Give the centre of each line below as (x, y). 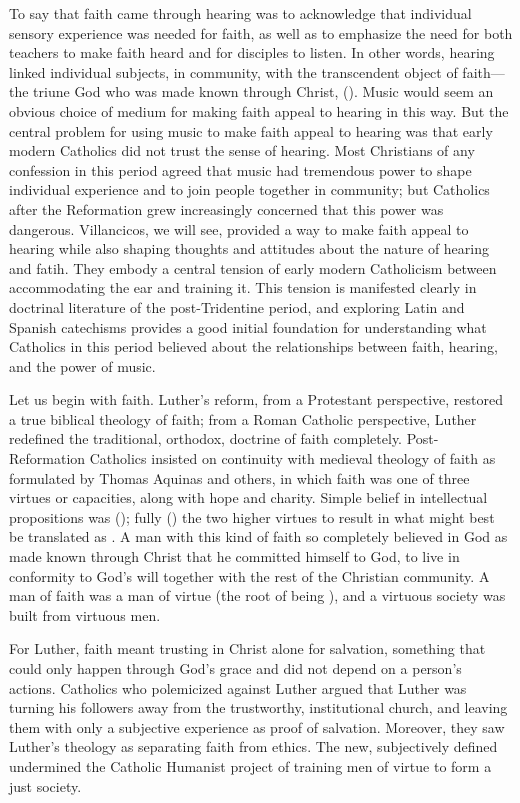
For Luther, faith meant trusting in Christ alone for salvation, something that (247, 648)
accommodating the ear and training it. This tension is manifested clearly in (243, 287)
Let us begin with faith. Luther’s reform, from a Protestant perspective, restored (256, 399)
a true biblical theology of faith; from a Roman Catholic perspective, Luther (243, 418)
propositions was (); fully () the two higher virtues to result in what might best (252, 516)
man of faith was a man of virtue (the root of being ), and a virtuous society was (257, 595)
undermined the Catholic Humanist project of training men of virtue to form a (250, 765)
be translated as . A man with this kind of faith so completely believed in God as (258, 536)
